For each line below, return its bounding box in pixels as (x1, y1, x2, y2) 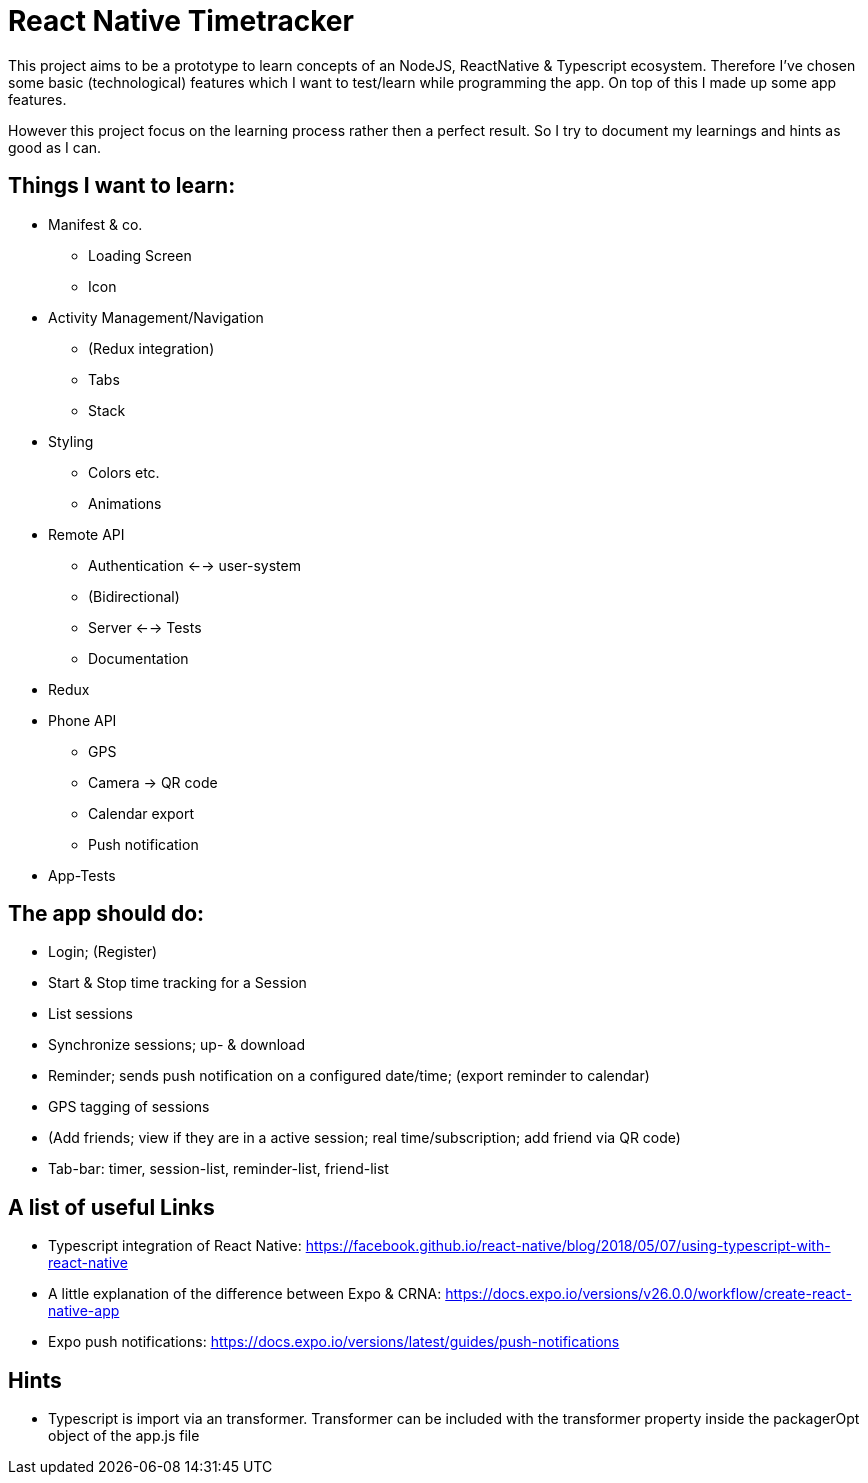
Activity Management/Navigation (48, 308, 264, 326)
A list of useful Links (8, 1194, 215, 1220)
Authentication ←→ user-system (88, 556, 301, 574)
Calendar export (88, 804, 195, 822)
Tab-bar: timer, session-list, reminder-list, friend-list (48, 1160, 389, 1178)
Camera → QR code (88, 773, 218, 791)
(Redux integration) (88, 339, 215, 357)
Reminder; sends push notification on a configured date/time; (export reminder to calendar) (48, 1067, 650, 1085)
